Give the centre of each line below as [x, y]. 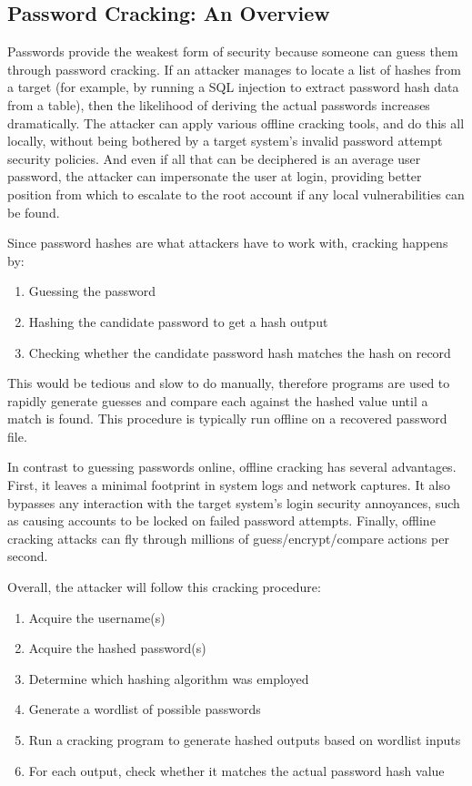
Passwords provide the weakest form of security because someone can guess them [233, 51]
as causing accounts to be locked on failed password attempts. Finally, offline [221, 521]
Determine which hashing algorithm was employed [169, 678]
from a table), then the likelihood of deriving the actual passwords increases [219, 104]
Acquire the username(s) [97, 617]
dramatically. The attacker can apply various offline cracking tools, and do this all [236, 122]
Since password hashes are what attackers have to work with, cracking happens [228, 243]
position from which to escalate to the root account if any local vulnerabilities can [236, 194]
